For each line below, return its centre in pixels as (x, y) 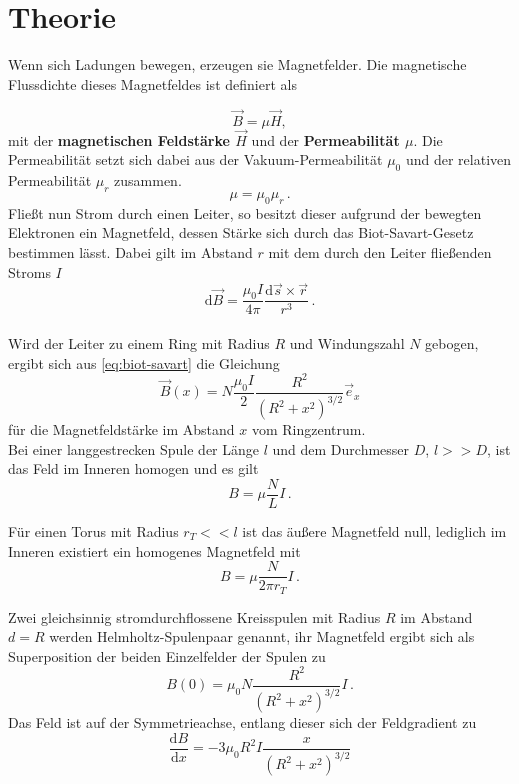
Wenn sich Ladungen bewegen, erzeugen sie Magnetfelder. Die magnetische (237, 64)
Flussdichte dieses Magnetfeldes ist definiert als (152, 83)
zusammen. (148, 180)
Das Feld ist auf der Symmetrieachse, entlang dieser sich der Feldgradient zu (242, 722)
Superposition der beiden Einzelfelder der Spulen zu (167, 655)
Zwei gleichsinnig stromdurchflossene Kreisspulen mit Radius (194, 616)
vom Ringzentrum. (308, 429)
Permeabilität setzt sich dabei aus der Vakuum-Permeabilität (195, 159)
